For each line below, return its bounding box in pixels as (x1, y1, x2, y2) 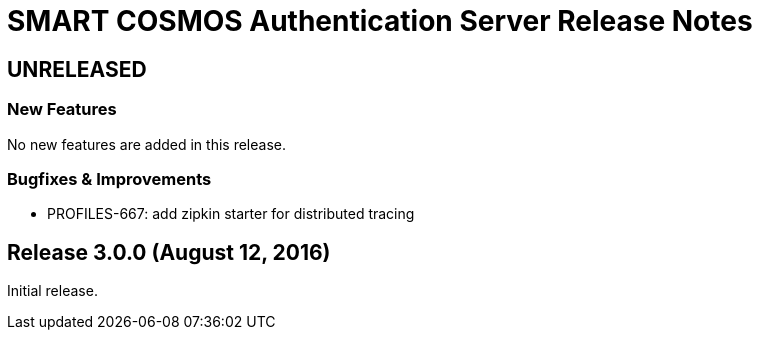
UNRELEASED (7, 56, 147, 82)
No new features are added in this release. (7, 135, 286, 153)
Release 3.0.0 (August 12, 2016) (7, 239, 331, 265)
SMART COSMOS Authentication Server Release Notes (7, 4, 753, 38)
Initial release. (7, 282, 98, 300)
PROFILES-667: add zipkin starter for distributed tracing (47, 205, 415, 223)
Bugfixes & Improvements (7, 168, 212, 189)
